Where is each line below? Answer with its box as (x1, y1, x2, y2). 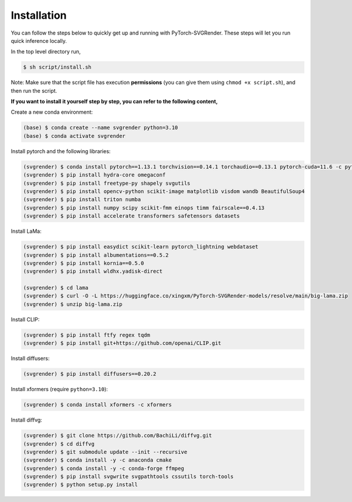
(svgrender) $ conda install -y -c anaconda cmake (23, 457, 172, 463)
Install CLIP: (11, 316, 40, 323)
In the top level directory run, (11, 48, 81, 55)
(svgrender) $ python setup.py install (23, 481, 138, 488)
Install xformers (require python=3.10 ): (11, 386, 108, 393)
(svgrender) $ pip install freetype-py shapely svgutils (23, 179, 191, 186)
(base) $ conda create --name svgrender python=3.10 (23, 124, 178, 131)
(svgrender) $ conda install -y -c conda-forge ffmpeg (23, 465, 184, 472)
